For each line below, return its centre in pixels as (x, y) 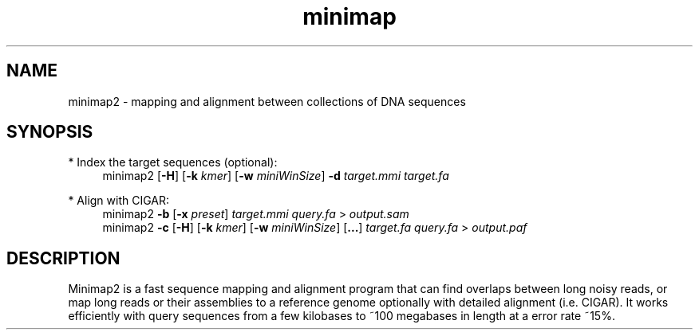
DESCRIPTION (63, 258)
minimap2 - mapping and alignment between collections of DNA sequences (267, 101)
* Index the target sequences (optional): (173, 162)
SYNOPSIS (50, 132)
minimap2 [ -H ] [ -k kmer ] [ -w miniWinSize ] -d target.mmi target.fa (276, 176)
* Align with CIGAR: (119, 201)
